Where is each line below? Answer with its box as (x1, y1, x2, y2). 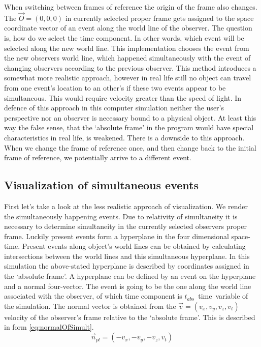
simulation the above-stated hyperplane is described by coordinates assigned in (4, 261, 249, 271)
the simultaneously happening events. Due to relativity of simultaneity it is (4, 211, 238, 221)
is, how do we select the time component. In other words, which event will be (4, 33, 244, 43)
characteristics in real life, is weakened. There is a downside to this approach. (4, 132, 245, 142)
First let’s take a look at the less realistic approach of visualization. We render (4, 200, 248, 211)
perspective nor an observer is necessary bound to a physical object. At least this (4, 112, 256, 123)
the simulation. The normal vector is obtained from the (4, 300, 176, 311)
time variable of (198, 291, 248, 301)
